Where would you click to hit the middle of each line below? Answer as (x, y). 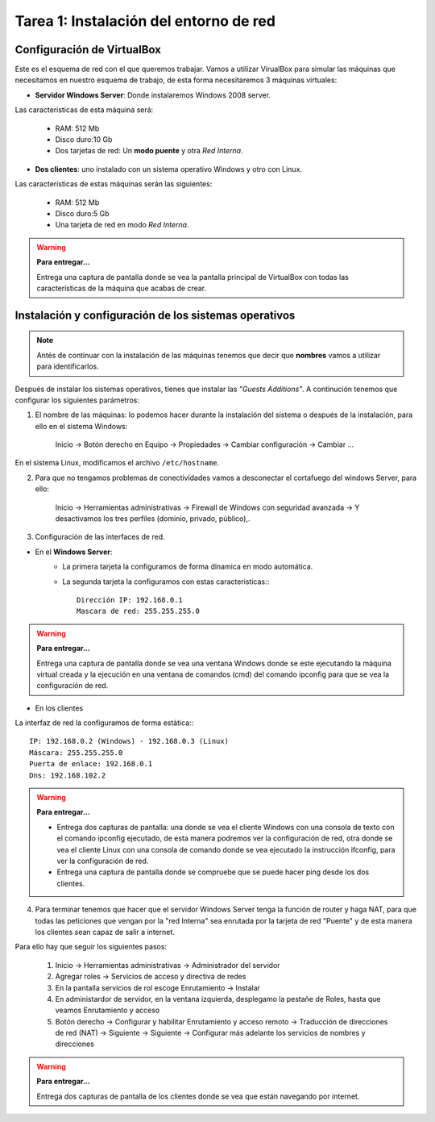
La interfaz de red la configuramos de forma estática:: (104, 723)
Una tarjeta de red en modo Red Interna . (122, 225)
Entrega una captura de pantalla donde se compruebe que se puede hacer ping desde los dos (213, 872)
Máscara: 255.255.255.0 (76, 753)
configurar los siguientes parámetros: (77, 400)
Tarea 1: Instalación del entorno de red (145, 21)
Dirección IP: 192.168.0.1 (130, 600)
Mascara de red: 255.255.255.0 (139, 611)
